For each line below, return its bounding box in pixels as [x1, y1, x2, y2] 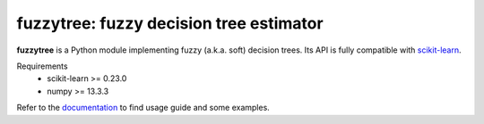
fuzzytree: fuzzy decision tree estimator [16, 13, 324, 33]
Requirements [16, 61, 68, 71]
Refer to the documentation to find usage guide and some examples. [16, 103, 271, 113]
